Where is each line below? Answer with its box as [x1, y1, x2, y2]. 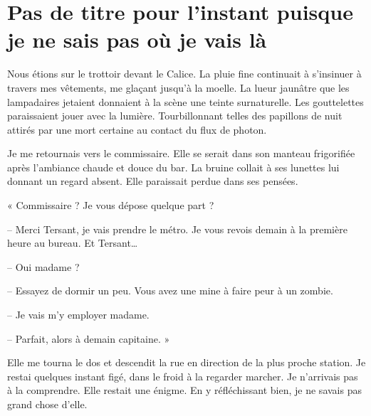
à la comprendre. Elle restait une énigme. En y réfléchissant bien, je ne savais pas [7, 383, 362, 398]
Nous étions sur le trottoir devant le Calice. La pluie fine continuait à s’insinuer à [7, 66, 362, 81]
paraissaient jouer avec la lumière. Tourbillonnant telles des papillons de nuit [7, 108, 343, 123]
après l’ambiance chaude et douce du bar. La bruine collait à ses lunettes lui [7, 159, 340, 174]
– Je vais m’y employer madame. [7, 307, 150, 322]
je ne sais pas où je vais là [7, 25, 267, 54]
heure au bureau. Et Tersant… [7, 235, 138, 250]
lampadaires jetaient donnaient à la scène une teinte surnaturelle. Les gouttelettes [7, 94, 364, 109]
